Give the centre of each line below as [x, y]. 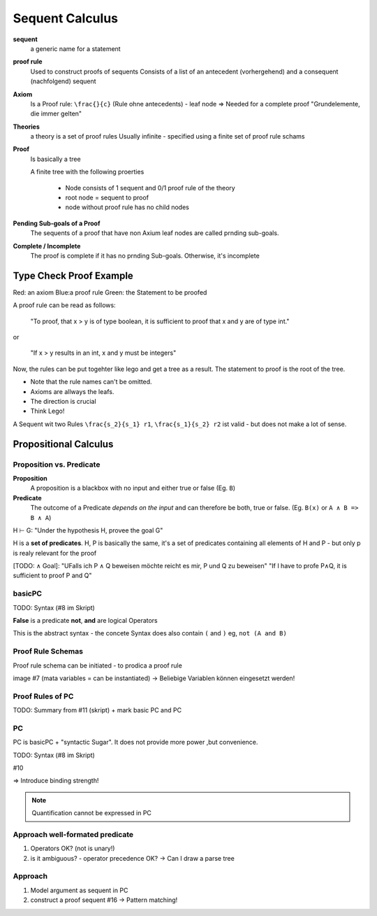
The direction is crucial [64, 401]
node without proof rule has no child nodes [127, 207]
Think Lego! [47, 411]
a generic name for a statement [76, 48]
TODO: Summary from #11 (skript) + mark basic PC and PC [97, 710]
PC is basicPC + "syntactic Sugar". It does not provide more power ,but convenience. [135, 742]
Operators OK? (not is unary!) [73, 848]
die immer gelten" [56, 114]
